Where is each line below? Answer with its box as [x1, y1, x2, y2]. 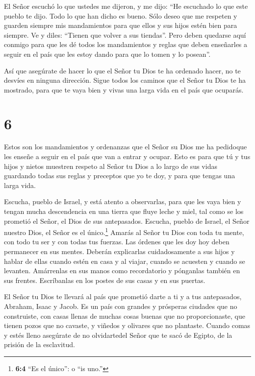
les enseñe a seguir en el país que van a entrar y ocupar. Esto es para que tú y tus [4, 151, 251, 162]
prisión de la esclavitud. [4, 339, 75, 350]
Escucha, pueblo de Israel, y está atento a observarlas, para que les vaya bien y [4, 196, 241, 207]
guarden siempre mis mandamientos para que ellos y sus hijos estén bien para [4, 20, 237, 30]
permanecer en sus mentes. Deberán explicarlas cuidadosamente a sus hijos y [4, 246, 235, 257]
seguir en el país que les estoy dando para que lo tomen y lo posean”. [4, 48, 211, 59]
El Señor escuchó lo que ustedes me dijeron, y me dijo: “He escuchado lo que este [4, 1, 248, 11]
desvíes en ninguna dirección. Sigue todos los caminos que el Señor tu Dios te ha [4, 75, 246, 85]
